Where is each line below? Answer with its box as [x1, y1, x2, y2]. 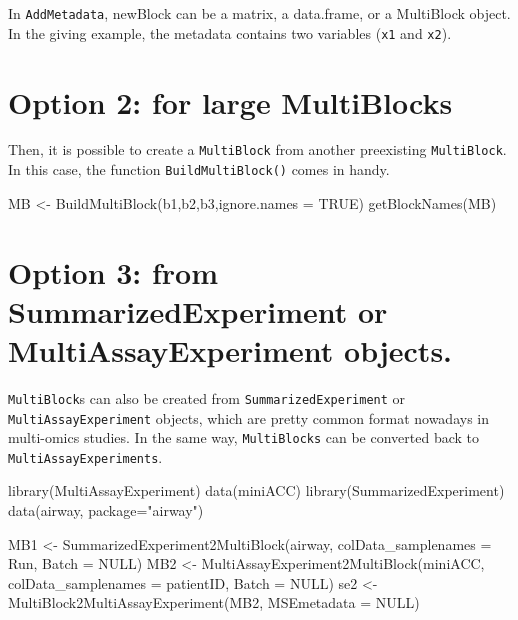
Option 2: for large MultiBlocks [8, 81, 453, 122]
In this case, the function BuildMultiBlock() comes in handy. [8, 159, 390, 180]
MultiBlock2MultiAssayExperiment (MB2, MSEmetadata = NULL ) [8, 592, 420, 613]
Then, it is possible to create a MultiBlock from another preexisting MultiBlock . [8, 139, 507, 160]
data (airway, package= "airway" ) [8, 500, 204, 521]
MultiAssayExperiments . [8, 446, 163, 467]
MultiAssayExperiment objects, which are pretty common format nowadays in [8, 407, 489, 428]
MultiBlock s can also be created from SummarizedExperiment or [8, 387, 406, 408]
